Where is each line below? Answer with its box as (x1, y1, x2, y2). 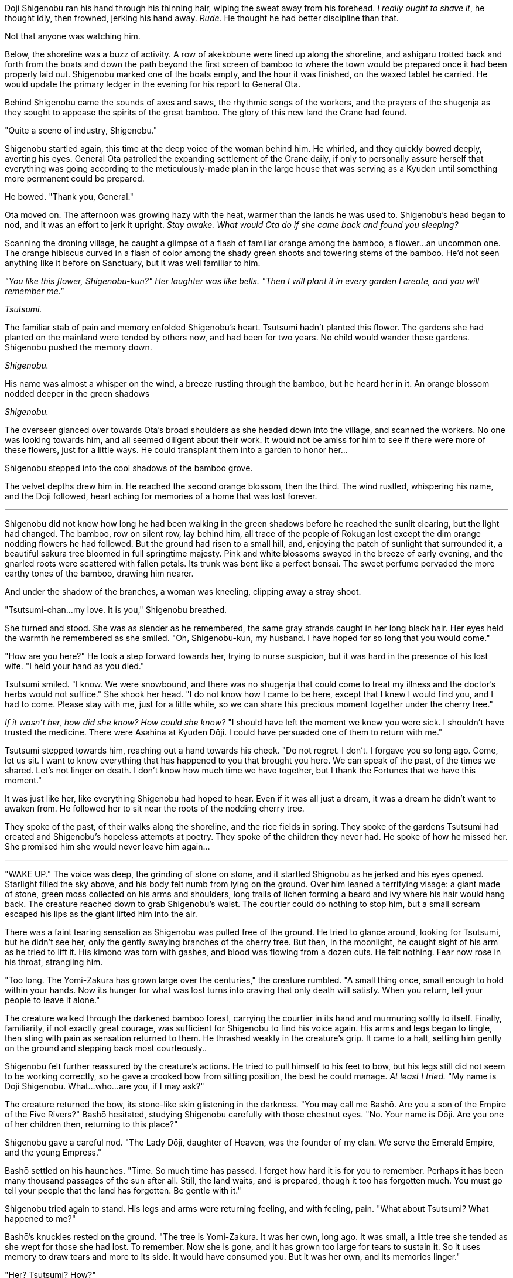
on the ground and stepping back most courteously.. (5, 1043, 207, 1053)
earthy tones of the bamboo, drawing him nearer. (5, 568, 194, 578)
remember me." (5, 286, 64, 296)
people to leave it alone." (5, 995, 100, 1005)
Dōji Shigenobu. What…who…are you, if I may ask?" (5, 1081, 204, 1091)
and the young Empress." (5, 1147, 102, 1157)
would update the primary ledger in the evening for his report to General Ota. (5, 79, 301, 89)
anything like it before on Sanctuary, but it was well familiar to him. (5, 258, 261, 268)
